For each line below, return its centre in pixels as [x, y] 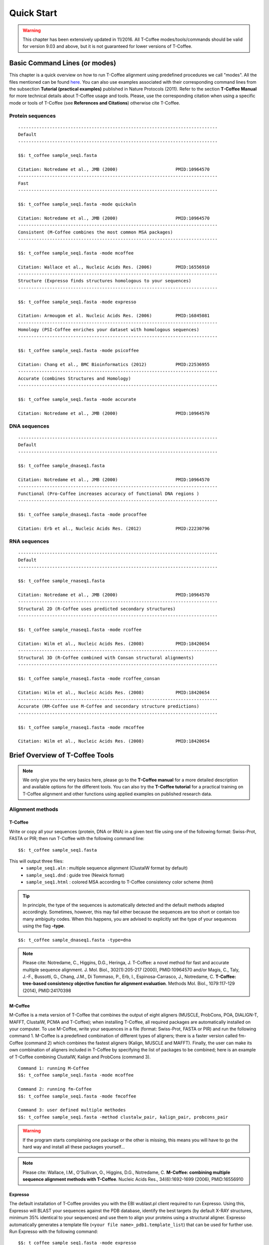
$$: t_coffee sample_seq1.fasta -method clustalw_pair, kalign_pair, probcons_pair [123, 1117]
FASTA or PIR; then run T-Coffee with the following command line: [77, 839]
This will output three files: [36, 861]
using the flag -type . [44, 926]
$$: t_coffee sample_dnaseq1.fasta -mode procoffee [82, 515]
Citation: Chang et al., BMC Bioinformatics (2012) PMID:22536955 [114, 365]
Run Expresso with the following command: [54, 1232]
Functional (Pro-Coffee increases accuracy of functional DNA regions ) [109, 494]
